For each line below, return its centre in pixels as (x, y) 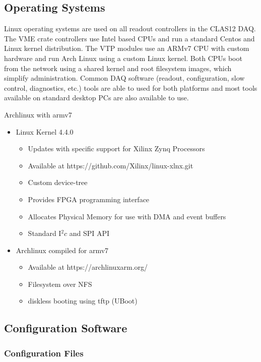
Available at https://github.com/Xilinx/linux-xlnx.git (111, 165)
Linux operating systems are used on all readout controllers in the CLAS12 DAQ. (130, 28)
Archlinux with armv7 (38, 114)
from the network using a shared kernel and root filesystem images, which (118, 68)
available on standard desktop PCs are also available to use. (96, 98)
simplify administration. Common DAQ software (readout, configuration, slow (124, 78)
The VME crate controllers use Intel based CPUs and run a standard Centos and (129, 38)
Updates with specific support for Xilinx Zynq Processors (116, 148)
